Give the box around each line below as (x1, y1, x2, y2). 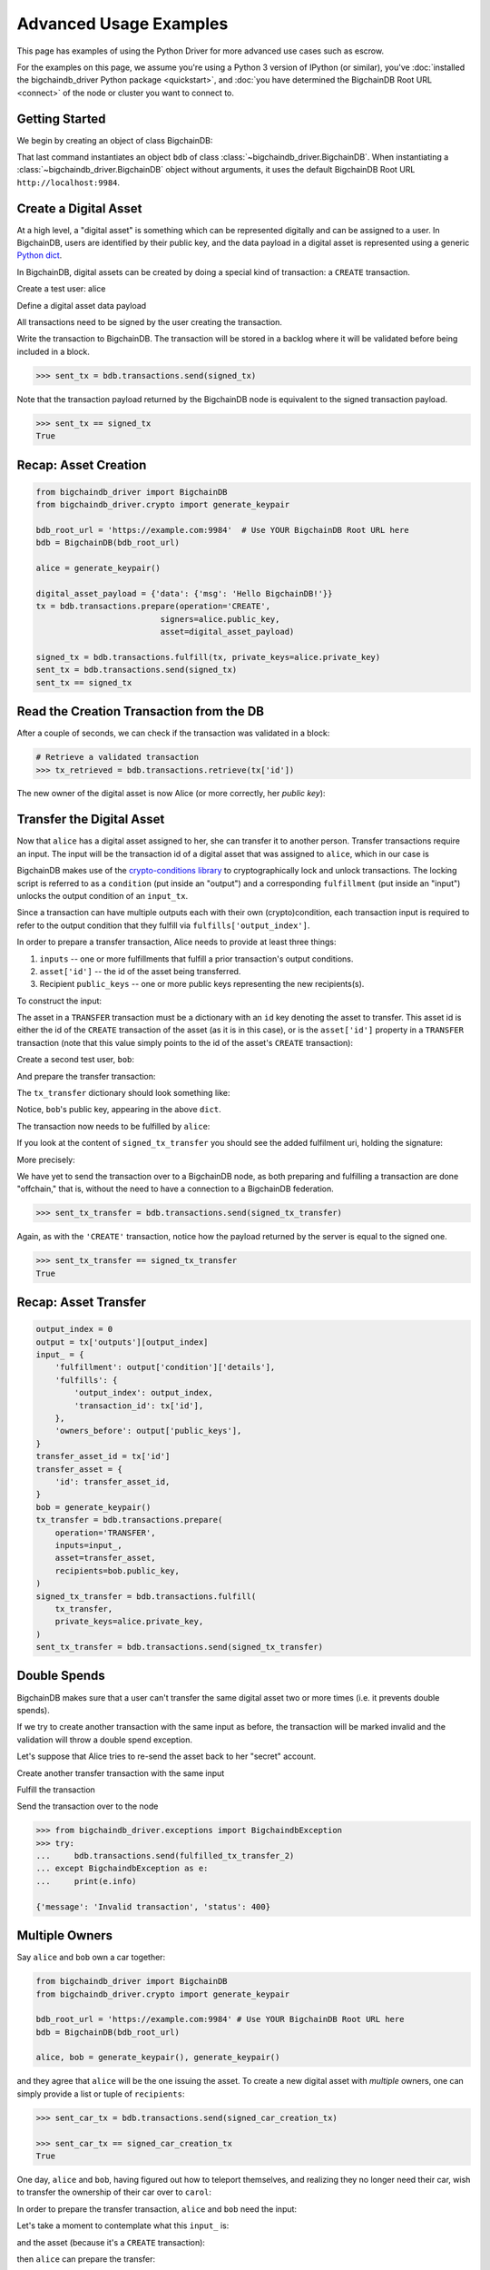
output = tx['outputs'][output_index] (35, 1337, 209, 1347)
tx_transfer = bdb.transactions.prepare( (35, 1515, 223, 1525)
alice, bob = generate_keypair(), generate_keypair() (35, 2052, 280, 2063)
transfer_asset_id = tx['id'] (35, 1451, 171, 1462)
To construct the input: (16, 995, 103, 1006)
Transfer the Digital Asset (16, 812, 165, 827)
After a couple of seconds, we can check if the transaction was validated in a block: (16, 727, 330, 739)
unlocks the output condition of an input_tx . (16, 890, 189, 901)
